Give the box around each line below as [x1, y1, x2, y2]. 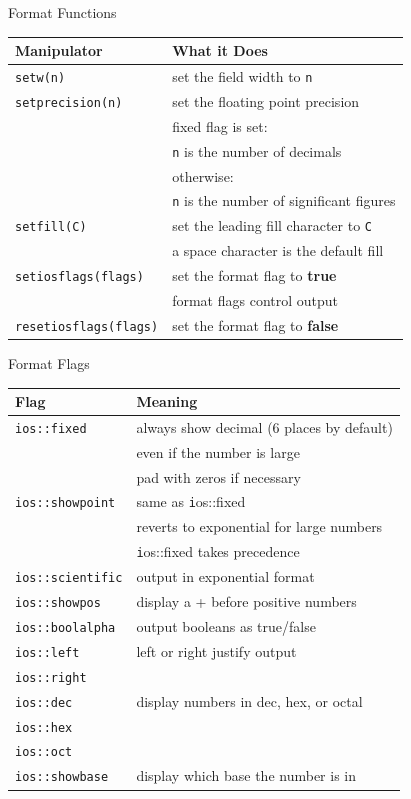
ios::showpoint [15, 496, 116, 511]
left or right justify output [136, 640, 297, 661]
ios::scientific [15, 571, 123, 586]
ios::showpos [15, 596, 101, 610]
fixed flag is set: [172, 115, 268, 136]
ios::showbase [15, 770, 109, 785]
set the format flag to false [172, 314, 339, 335]
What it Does [172, 40, 268, 61]
